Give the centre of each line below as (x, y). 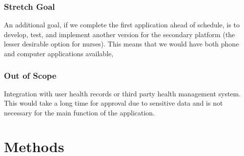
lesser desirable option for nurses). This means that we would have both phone (122, 44)
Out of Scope (30, 75)
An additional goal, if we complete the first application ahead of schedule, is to (122, 25)
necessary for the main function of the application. (80, 112)
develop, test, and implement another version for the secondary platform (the (120, 34)
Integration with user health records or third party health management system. (122, 93)
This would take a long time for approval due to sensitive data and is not (113, 103)
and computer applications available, (59, 53)
